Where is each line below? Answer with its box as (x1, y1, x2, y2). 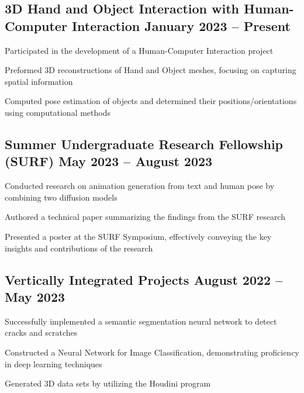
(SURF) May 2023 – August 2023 (5, 152, 213, 170)
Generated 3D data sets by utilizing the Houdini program (5, 377, 211, 389)
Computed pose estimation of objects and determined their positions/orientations (5, 95, 297, 107)
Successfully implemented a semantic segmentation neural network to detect (5, 315, 277, 327)
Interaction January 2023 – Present (71, 16, 291, 35)
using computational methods (5, 106, 111, 118)
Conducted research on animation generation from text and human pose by (5, 180, 275, 192)
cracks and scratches (5, 326, 78, 339)
